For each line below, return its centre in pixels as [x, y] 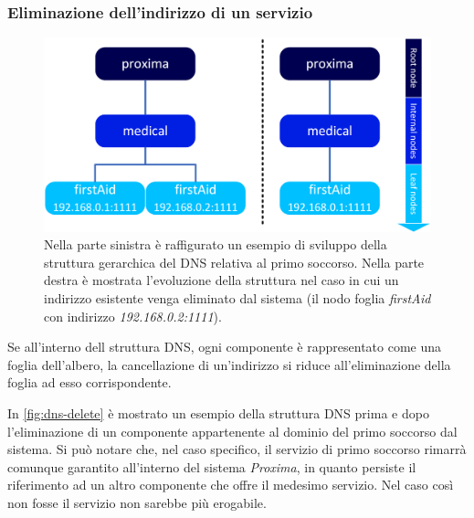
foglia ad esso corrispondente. [90, 382]
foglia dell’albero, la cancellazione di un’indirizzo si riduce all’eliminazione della [229, 364]
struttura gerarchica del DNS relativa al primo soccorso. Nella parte [234, 262]
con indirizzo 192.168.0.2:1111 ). [133, 316]
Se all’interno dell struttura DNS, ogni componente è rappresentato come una [225, 347]
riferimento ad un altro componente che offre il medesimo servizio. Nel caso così [231, 485]
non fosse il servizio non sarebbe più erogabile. [137, 502]
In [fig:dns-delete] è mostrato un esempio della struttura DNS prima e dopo [218, 412]
